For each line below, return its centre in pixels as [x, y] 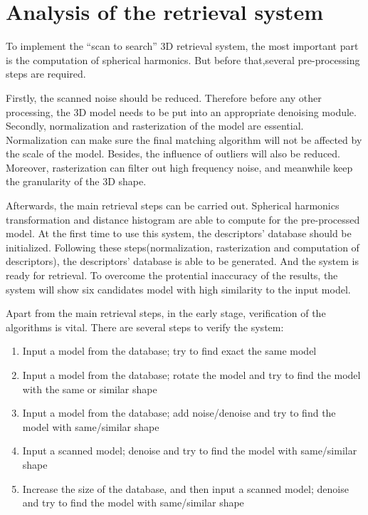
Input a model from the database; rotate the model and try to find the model [191, 375]
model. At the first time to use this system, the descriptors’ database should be [179, 233]
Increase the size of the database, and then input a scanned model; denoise [185, 488]
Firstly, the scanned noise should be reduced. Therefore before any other [164, 97]
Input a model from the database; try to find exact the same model [169, 351]
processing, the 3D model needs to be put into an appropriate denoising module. [181, 111]
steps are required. [46, 74]
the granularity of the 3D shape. [76, 181]
